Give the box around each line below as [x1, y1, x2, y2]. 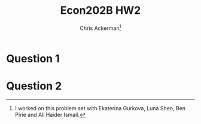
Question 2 [6, 79, 62, 93]
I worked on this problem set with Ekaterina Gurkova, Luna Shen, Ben [14, 104, 186, 111]
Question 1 [6, 52, 60, 65]
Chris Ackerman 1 [80, 23, 121, 32]
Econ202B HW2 [60, 4, 141, 17]
